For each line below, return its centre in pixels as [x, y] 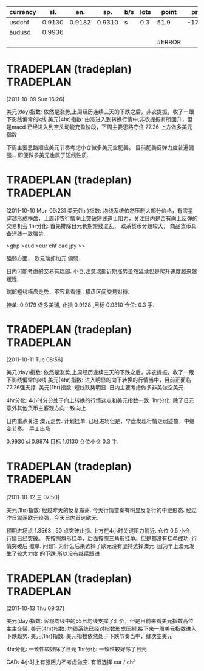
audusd [20, 32]
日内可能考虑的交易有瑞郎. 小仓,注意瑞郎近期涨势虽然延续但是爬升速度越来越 [102, 271]
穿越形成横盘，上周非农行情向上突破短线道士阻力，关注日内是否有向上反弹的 [102, 218]
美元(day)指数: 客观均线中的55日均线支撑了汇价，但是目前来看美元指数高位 [100, 620]
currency [23, 12]
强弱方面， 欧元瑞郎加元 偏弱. [43, 258]
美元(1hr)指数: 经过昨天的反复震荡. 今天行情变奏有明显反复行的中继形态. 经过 [102, 510]
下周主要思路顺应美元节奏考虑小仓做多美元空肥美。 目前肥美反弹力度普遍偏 [100, 147]
